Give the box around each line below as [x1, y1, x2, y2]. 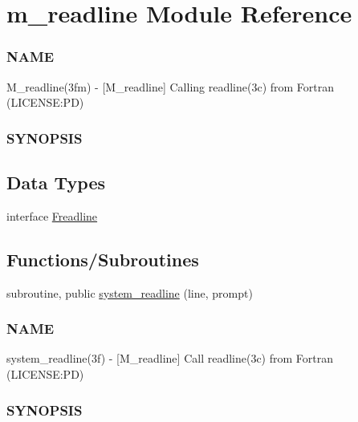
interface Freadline [6, 207, 98, 224]
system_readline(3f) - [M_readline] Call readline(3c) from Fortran [6, 350, 334, 367]
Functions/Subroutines [6, 246, 199, 271]
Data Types [6, 170, 105, 195]
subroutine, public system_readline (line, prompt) [6, 284, 253, 301]
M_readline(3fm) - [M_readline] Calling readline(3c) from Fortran [6, 78, 335, 95]
